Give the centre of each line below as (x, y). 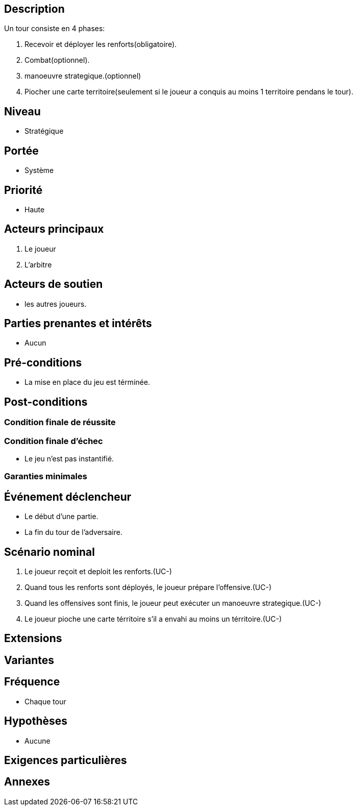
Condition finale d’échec (54, 441)
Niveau (22, 111)
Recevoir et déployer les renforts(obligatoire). (101, 44)
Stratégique (44, 131)
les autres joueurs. (56, 304)
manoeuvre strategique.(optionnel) (83, 76)
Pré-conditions (43, 362)
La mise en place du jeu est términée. (87, 382)
